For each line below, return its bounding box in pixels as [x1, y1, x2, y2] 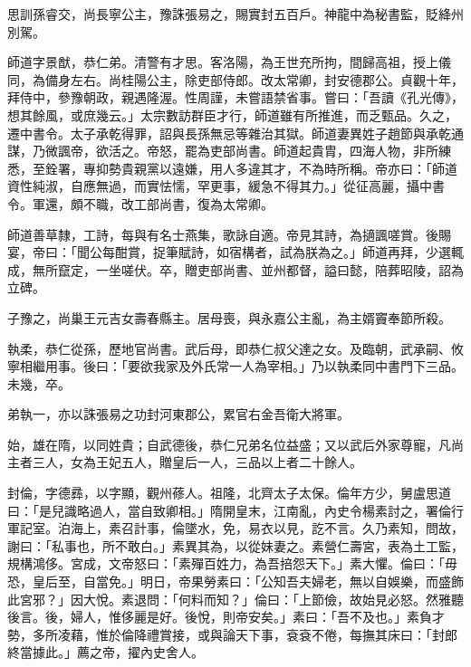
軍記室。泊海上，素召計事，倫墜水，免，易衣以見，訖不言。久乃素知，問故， [7, 519, 464, 538]
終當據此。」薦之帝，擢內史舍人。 [7, 643, 204, 662]
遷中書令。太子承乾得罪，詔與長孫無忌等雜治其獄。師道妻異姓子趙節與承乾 [7, 123, 451, 142]
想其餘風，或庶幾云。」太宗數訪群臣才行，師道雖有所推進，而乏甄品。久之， [7, 105, 457, 124]
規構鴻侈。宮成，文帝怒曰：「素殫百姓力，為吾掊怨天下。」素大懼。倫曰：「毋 [7, 554, 457, 573]
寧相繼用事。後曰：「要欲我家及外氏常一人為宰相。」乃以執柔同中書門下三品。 [7, 357, 464, 376]
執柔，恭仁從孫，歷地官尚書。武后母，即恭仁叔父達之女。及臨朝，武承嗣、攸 [7, 338, 464, 357]
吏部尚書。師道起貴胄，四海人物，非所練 [209, 141, 451, 160]
